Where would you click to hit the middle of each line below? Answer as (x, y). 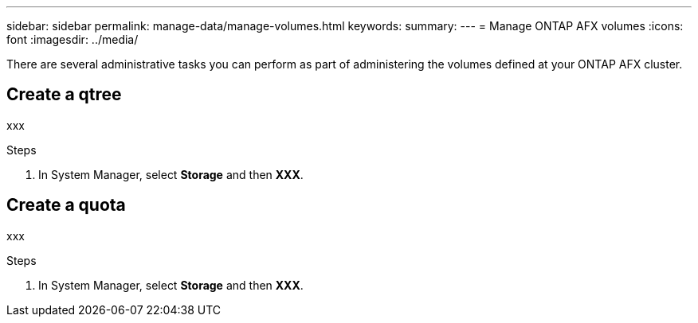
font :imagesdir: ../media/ (73, 39)
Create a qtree (64, 95)
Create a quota (66, 205)
